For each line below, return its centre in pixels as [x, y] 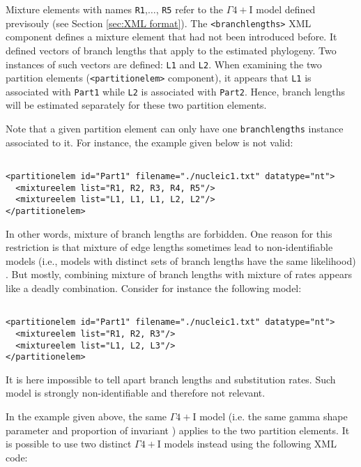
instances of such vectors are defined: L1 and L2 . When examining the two [164, 64]
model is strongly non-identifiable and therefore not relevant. [136, 393]
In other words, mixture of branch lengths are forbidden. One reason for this [169, 233]
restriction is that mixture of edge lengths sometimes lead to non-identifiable [169, 247]
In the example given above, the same [86, 416]
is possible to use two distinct [69, 444]
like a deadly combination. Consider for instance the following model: [154, 288]
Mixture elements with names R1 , [77, 9]
